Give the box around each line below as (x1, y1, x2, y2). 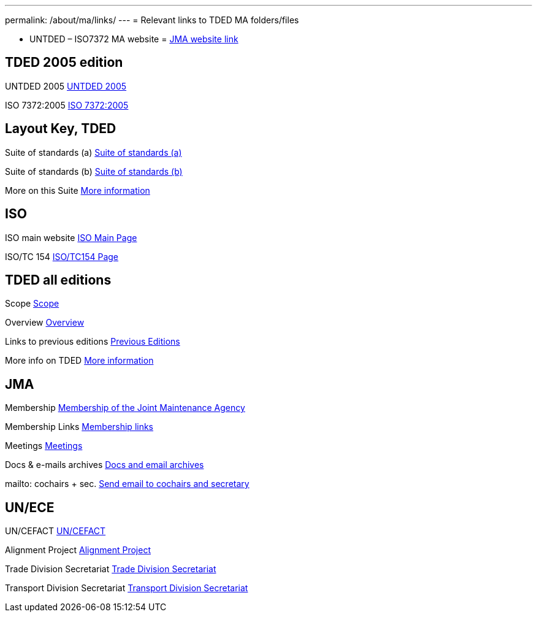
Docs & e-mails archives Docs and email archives (5, 459, 204, 470)
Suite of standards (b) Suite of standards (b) (5, 166, 183, 177)
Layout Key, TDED (5, 121, 116, 137)
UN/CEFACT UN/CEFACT (5, 526, 106, 537)
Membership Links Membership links (5, 421, 154, 432)
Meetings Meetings (5, 440, 83, 451)
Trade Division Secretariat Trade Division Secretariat (5, 564, 216, 575)
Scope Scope (5, 298, 59, 309)
